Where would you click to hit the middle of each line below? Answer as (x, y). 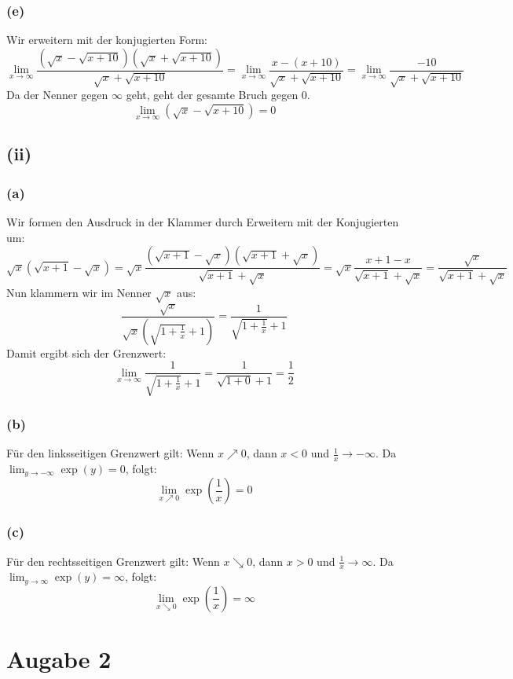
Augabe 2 (59, 659)
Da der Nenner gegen (57, 95)
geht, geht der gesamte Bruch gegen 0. (218, 95)
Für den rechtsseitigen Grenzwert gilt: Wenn (113, 561)
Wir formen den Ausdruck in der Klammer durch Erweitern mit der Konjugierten (203, 222)
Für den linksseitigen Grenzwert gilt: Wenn (110, 453)
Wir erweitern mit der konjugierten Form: (107, 40)
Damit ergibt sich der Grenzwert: (86, 352)
